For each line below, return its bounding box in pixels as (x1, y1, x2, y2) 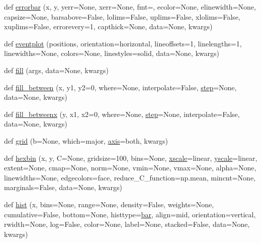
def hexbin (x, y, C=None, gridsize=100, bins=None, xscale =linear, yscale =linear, (4, 152, 257, 163)
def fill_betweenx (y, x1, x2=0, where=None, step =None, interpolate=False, (4, 108, 240, 119)
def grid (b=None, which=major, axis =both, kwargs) (4, 135, 168, 146)
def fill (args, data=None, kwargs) (4, 65, 109, 75)
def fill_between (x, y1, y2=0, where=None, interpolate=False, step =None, (4, 82, 237, 92)
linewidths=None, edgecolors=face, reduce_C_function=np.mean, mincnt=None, (4, 172, 255, 183)
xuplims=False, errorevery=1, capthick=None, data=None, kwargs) (4, 21, 213, 32)
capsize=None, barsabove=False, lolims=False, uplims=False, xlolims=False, (4, 11, 240, 22)
